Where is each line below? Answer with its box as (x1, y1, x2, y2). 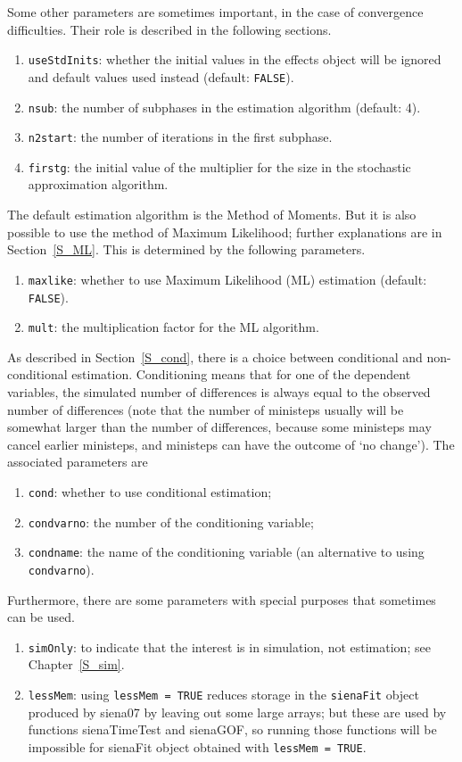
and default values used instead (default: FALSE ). (28, 67, 294, 86)
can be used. (7, 608, 75, 626)
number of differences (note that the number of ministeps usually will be (7, 400, 404, 418)
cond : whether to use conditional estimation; (28, 482, 272, 501)
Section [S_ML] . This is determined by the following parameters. (7, 240, 366, 259)
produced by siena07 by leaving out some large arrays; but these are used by (28, 702, 447, 721)
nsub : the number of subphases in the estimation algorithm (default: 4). (28, 97, 421, 116)
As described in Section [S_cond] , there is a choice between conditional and (7, 347, 423, 366)
